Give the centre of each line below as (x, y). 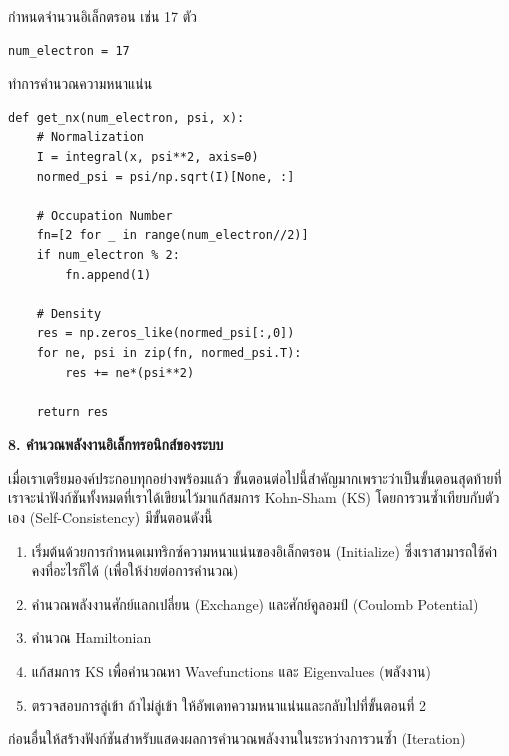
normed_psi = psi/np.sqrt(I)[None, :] (165, 176)
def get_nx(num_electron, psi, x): (126, 117)
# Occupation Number (104, 215)
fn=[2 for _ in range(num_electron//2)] (172, 235)
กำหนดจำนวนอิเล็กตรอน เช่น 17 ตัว (102, 16)
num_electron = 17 (69, 50)
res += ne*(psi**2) (130, 372)
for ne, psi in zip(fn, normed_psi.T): (169, 352)
